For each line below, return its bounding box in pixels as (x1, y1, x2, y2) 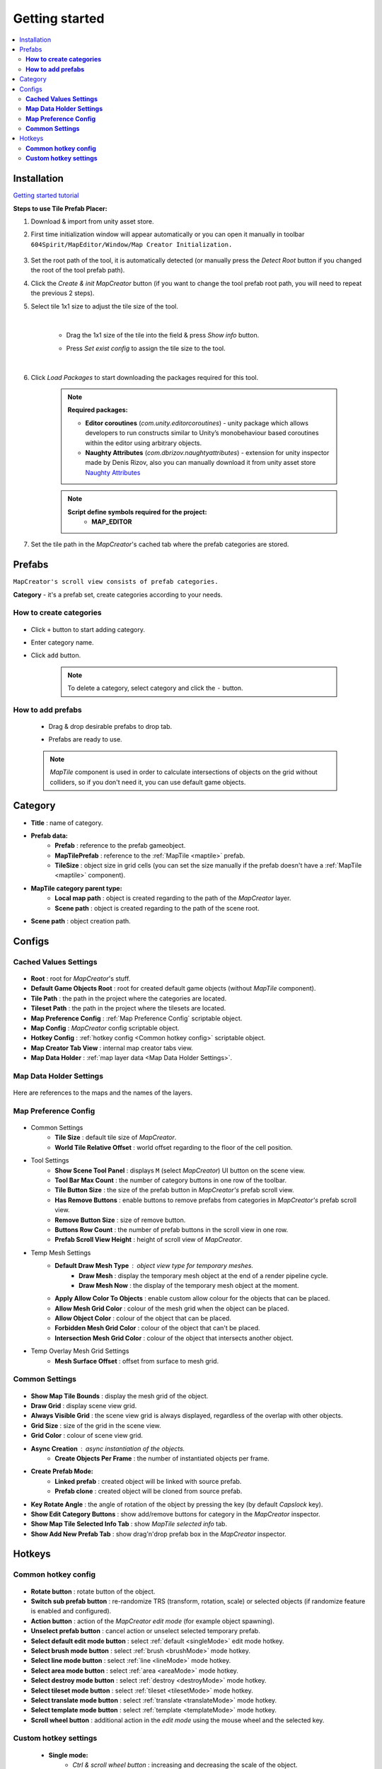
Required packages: (67, 405, 128, 414)
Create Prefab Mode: (30, 1467, 93, 1475)
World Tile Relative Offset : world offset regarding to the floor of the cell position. (54, 1143, 293, 1151)
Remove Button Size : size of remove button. (54, 1216, 186, 1224)
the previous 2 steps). (30, 289, 95, 297)
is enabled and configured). (30, 1607, 112, 1615)
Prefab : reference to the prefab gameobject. (54, 841, 186, 850)
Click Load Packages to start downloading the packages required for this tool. (30, 373, 259, 381)
